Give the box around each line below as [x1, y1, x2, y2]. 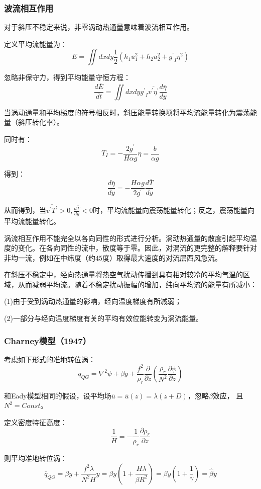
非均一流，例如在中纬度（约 [4, 252, 95, 263]
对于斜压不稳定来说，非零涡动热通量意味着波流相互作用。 [4, 22, 194, 32]
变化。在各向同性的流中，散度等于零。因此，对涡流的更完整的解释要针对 [18, 242, 257, 253]
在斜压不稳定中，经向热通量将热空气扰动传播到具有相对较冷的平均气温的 [4, 269, 243, 280]
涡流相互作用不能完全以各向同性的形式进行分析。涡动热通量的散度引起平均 [4, 232, 250, 243]
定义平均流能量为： [4, 38, 67, 49]
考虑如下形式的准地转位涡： [4, 354, 95, 364]
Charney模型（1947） [4, 334, 91, 347]
